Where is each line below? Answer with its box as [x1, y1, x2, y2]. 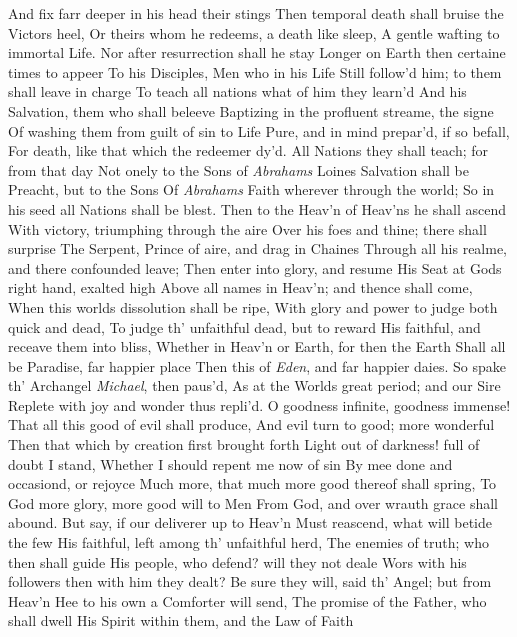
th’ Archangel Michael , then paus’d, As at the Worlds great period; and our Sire [8, 375, 501, 396]
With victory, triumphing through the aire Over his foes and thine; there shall [8, 218, 487, 239]
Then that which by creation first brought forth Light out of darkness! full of [8, 434, 480, 455]
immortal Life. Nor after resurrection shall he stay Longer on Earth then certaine [8, 42, 506, 63]
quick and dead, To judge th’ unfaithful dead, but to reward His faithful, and [8, 316, 481, 337]
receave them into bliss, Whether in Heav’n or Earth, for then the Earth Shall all [8, 336, 506, 357]
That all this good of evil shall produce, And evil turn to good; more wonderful [8, 414, 495, 435]
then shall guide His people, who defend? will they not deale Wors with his [8, 551, 467, 572]
